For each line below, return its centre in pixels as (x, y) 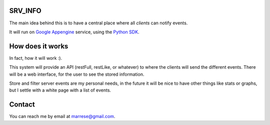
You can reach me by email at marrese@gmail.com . (62, 117)
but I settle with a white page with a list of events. (60, 90)
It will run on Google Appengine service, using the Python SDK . (74, 32)
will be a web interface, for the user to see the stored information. (77, 74)
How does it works (39, 46)
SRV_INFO (25, 11)
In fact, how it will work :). (36, 58)
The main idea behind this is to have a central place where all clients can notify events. (98, 23)
